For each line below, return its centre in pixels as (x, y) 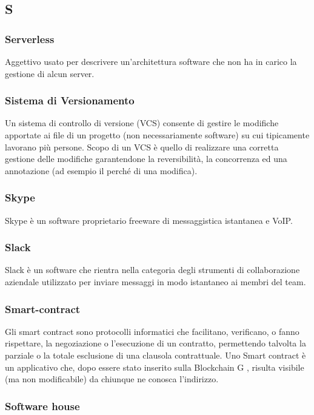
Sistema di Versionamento (70, 100)
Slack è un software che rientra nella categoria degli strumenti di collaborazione (152, 270)
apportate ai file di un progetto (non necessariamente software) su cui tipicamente (157, 135)
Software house (42, 406)
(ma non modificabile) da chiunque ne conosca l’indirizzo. (112, 379)
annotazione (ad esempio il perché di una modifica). (101, 170)
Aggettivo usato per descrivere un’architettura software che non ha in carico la (151, 61)
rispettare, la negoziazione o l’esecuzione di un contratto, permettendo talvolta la (155, 343)
